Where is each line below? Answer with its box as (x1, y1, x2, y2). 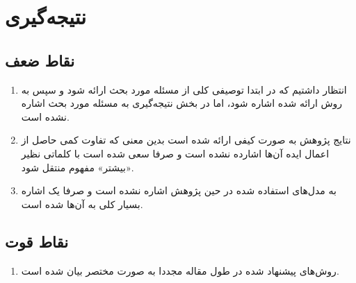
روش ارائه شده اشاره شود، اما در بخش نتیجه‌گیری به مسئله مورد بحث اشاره (21, 96, 343, 110)
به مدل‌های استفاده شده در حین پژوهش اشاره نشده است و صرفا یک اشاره (21, 183, 337, 198)
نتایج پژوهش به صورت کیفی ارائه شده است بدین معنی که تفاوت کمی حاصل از (21, 132, 351, 147)
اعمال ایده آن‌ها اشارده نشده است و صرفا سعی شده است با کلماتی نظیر (21, 146, 330, 160)
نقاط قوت (5, 230, 68, 252)
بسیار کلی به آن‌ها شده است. (21, 196, 143, 211)
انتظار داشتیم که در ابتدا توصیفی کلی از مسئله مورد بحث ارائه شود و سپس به (21, 82, 347, 96)
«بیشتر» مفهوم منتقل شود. (21, 160, 134, 174)
